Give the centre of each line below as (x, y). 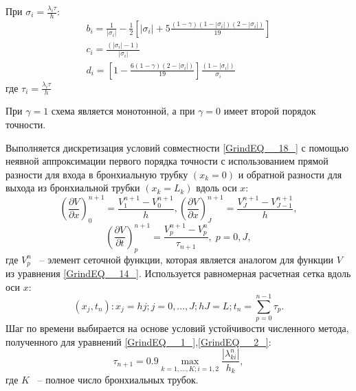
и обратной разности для (290, 174)
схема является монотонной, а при (123, 111)
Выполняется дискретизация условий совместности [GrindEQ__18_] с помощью (177, 147)
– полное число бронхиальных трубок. (118, 379)
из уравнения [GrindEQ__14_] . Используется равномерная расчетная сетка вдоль (178, 273)
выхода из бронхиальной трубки (73, 188)
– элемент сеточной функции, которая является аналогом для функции (187, 259)
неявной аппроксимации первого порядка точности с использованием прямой (167, 161)
